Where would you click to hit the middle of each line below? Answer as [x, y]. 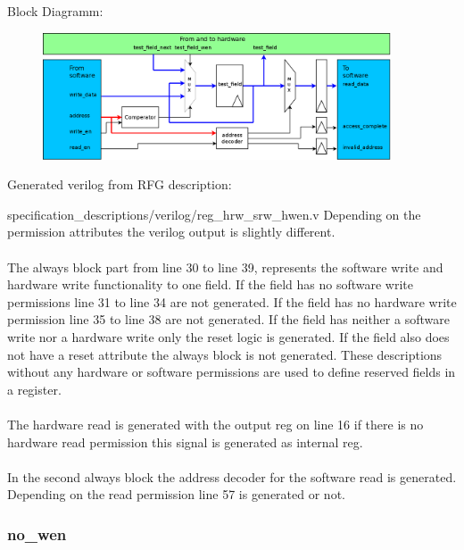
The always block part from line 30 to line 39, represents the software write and [225, 267]
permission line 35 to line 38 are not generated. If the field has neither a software [228, 319]
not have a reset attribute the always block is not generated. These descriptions [225, 354]
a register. [34, 389]
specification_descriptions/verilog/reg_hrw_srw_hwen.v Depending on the [214, 214]
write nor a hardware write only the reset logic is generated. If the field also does [228, 337]
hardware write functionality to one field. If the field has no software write [210, 284]
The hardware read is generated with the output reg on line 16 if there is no [215, 424]
